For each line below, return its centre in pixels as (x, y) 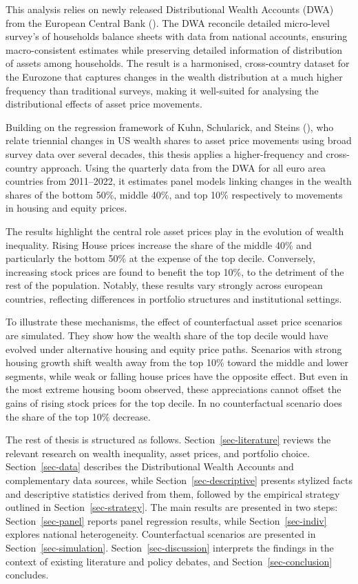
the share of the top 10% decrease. (78, 416)
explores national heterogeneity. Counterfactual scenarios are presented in (161, 534)
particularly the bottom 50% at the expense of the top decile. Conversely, (160, 258)
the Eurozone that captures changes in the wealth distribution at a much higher (174, 76)
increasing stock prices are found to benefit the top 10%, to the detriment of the (175, 271)
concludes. (27, 575)
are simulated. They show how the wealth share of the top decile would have (167, 335)
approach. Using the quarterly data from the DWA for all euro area (183, 167)
